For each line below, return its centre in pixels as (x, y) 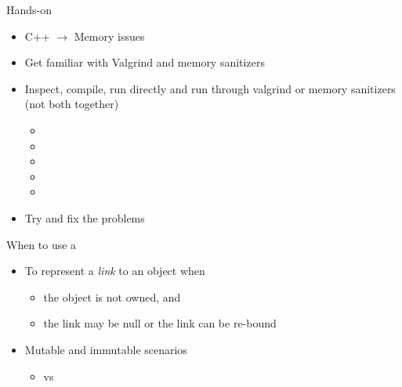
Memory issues (109, 36)
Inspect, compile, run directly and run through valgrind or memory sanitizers (210, 88)
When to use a (42, 244)
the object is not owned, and (112, 297)
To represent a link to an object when (115, 271)
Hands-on (29, 9)
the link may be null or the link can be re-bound (160, 323)
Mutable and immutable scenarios (106, 349)
